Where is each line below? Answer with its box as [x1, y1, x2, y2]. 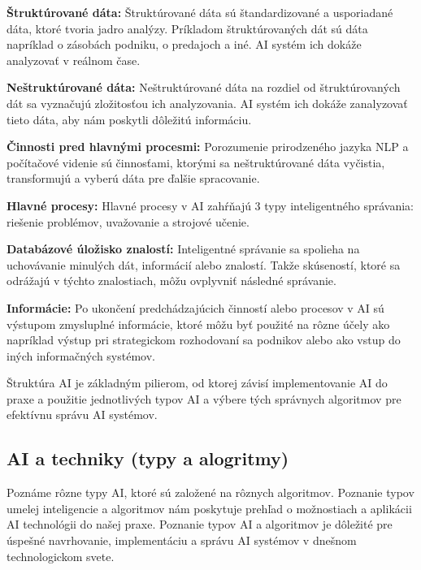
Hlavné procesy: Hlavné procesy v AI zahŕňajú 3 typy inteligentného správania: [7, 196, 414, 214]
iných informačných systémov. [7, 347, 155, 364]
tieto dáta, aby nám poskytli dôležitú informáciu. [7, 110, 252, 127]
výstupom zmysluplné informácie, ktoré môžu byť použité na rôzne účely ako [7, 315, 390, 332]
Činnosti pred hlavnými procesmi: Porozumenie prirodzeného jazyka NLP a [7, 138, 409, 155]
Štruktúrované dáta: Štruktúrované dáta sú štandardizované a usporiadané [7, 4, 393, 20]
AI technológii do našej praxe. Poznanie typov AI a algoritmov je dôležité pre [7, 516, 393, 533]
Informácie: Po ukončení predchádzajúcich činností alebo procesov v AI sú [7, 299, 384, 316]
